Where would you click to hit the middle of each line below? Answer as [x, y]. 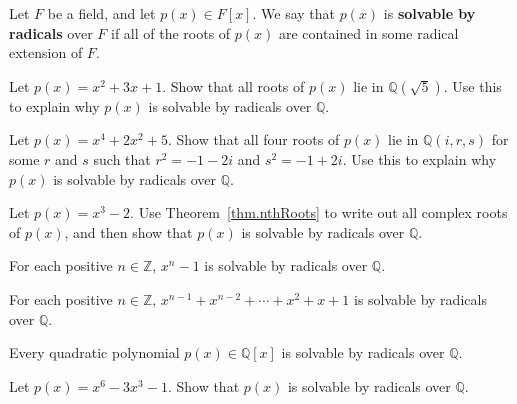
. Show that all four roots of [253, 139]
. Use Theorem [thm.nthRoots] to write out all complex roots [319, 212]
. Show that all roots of [233, 85]
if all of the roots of [171, 32]
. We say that [293, 13]
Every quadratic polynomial [94, 352]
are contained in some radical [368, 32]
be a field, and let [101, 13]
